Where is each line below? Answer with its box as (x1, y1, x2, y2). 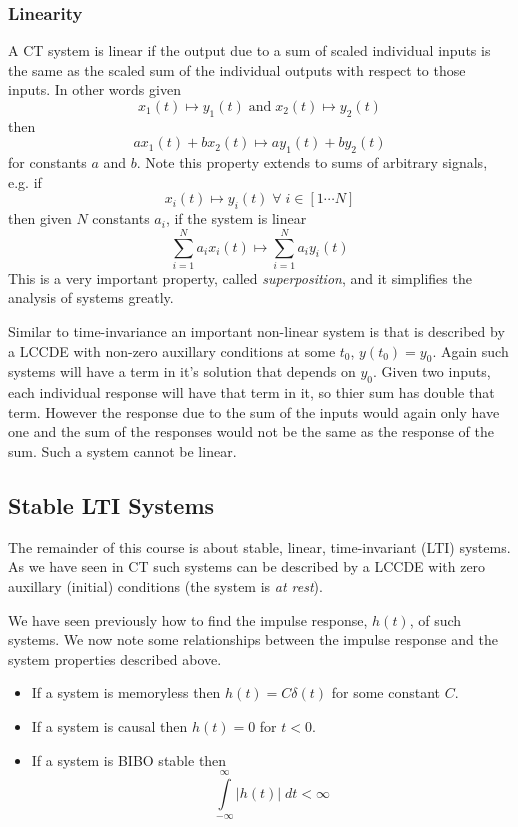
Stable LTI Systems (8, 490, 215, 521)
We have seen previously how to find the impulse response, (8, 609, 368, 630)
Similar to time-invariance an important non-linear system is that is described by (8, 321, 505, 342)
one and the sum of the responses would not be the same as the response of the (8, 421, 494, 442)
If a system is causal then (31, 716, 188, 736)
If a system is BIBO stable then (31, 749, 227, 770)
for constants (8, 152, 87, 173)
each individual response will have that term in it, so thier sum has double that (8, 382, 495, 403)
